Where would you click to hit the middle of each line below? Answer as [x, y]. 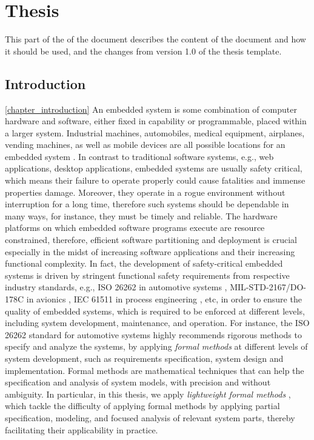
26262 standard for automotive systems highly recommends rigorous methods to [153, 334]
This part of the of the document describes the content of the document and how [155, 39]
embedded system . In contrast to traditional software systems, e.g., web [139, 156]
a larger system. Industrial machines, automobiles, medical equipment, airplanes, [155, 132]
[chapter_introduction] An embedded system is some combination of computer [151, 109]
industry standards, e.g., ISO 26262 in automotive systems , [116, 287]
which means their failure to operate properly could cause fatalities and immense [155, 180]
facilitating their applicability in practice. [82, 429]
